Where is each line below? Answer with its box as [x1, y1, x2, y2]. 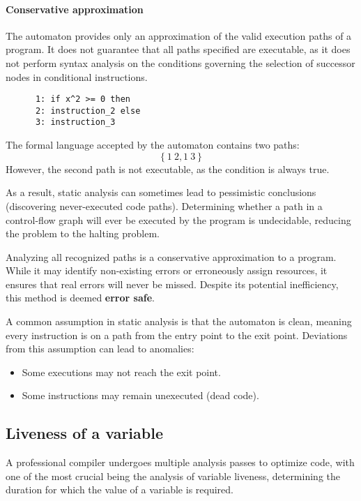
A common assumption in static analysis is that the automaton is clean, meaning [6, 314, 352, 329]
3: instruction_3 [35, 117, 116, 128]
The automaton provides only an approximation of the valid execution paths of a [6, 28, 352, 43]
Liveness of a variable [6, 422, 163, 444]
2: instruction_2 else [35, 105, 141, 116]
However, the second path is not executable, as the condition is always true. [6, 161, 330, 176]
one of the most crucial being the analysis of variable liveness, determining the [6, 468, 340, 483]
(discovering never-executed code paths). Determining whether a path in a [6, 198, 323, 213]
